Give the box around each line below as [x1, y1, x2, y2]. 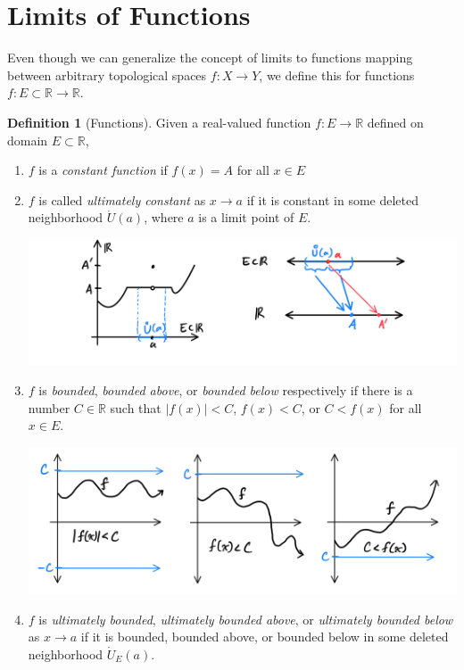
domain [7, 130, 48, 149]
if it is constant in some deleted [246, 190, 418, 209]
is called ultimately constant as [38, 190, 206, 209]
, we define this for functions [259, 65, 415, 84]
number [28, 398, 70, 417]
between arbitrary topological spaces [7, 65, 207, 84]
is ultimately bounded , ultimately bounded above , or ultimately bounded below [38, 609, 453, 628]
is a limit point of [198, 208, 294, 227]
